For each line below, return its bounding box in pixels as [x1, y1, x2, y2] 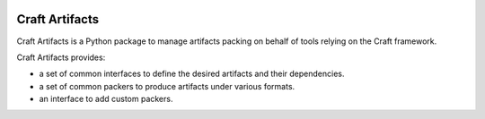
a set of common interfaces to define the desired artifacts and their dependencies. [39, 68, 345, 80]
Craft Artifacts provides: [16, 52, 106, 63]
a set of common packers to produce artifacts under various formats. [39, 81, 295, 91]
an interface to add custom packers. [39, 94, 173, 105]
